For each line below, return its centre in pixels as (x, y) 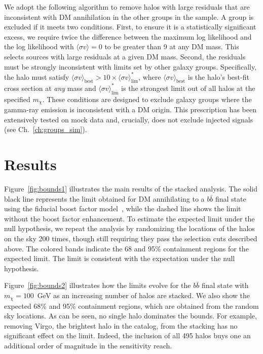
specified (17, 99)
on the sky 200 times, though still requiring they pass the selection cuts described (131, 238)
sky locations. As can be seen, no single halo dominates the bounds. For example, (130, 316)
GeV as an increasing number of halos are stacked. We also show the (143, 295)
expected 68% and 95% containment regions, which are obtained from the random (131, 305)
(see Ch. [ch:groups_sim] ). (46, 129)
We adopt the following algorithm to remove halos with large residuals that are (127, 7)
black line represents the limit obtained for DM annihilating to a (104, 198)
